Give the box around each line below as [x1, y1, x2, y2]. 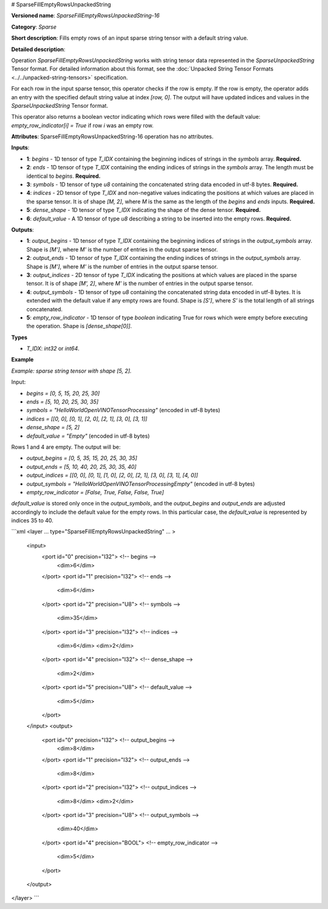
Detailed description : [11, 46, 66, 53]
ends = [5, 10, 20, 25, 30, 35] [26, 398, 99, 405]
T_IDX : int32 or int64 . [26, 345, 80, 353]
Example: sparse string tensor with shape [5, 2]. [11, 367, 132, 374]
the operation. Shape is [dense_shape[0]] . [26, 323, 132, 330]
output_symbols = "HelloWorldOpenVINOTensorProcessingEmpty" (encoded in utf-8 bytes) [26, 480, 255, 487]
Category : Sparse [11, 23, 57, 30]
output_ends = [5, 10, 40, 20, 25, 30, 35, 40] [26, 463, 137, 470]
